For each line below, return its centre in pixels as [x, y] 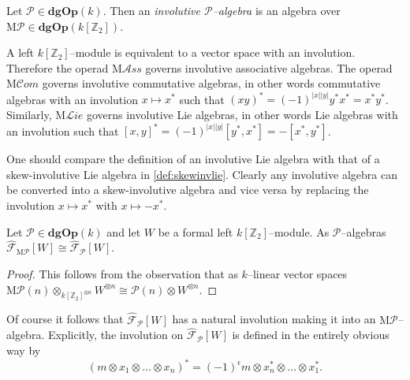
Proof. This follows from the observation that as [122, 273]
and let [124, 231]
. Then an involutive [151, 10]
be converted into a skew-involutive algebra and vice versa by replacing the [188, 190]
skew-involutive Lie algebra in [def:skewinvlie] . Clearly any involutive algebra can [202, 174]
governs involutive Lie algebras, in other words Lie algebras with [242, 115]
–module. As [299, 231]
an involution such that [63, 130]
